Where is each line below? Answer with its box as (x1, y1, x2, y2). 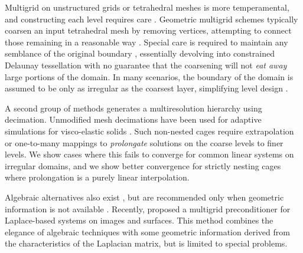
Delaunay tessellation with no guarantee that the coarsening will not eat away (5, 58, 287, 71)
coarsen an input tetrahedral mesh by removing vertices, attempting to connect (5, 24, 292, 37)
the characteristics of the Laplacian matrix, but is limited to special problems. (5, 237, 288, 249)
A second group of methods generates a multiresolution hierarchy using (5, 101, 262, 114)
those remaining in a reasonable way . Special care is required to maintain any (5, 35, 288, 48)
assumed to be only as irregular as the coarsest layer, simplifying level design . (5, 82, 288, 94)
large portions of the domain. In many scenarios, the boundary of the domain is (5, 70, 294, 83)
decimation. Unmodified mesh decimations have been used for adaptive (5, 113, 262, 126)
